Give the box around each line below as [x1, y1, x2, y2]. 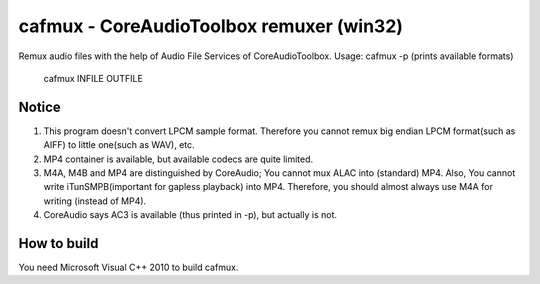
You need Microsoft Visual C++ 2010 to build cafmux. [18, 261, 239, 274]
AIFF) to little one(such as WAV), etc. [43, 139, 195, 151]
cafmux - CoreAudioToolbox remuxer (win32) [18, 15, 404, 37]
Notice [18, 98, 62, 115]
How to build [18, 235, 99, 252]
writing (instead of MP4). [43, 195, 147, 207]
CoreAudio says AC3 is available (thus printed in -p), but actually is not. [43, 209, 338, 221]
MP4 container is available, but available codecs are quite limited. [43, 153, 314, 165]
